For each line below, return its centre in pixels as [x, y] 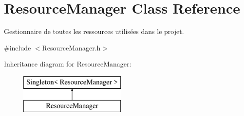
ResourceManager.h [71, 47]
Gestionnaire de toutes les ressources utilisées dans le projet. [94, 31]
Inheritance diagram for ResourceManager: [68, 64]
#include [18, 47]
